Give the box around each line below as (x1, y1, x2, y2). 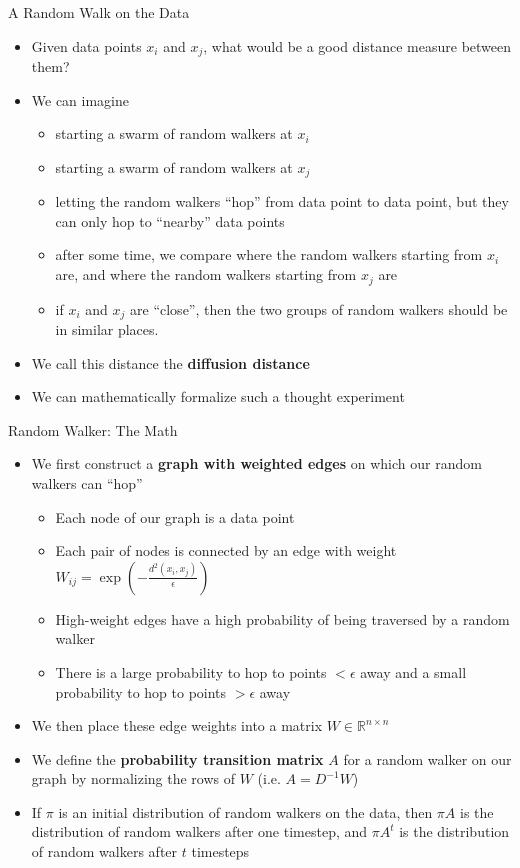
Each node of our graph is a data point (55, 506, 295, 527)
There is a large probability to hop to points (55, 661, 327, 682)
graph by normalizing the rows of (31, 768, 236, 789)
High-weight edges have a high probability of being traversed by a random (55, 608, 510, 629)
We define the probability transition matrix (31, 748, 324, 769)
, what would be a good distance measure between (203, 35, 512, 56)
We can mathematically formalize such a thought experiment (31, 386, 405, 407)
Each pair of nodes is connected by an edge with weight (55, 540, 397, 561)
